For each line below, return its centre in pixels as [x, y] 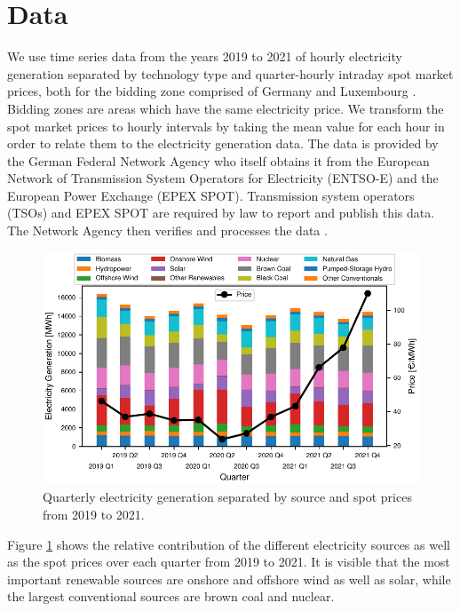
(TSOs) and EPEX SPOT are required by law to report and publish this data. [221, 213]
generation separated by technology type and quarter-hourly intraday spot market [230, 73]
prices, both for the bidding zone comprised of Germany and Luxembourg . [212, 91]
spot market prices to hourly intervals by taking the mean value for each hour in [226, 126]
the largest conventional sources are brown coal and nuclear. [171, 596]
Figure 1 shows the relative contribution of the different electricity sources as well [229, 544]
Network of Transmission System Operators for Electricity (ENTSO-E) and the [223, 178]
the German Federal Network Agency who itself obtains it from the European [218, 160]
